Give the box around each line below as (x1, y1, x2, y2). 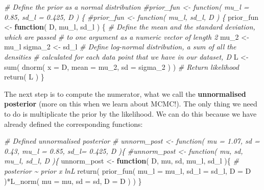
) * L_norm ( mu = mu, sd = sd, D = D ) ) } (4, 175, 142, 186)
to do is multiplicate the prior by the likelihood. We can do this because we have (4, 108, 257, 119)
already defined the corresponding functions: (4, 118, 143, 129)
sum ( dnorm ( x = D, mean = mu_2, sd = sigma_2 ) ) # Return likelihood (4, 61, 239, 72)
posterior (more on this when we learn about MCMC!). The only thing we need (4, 98, 257, 109)
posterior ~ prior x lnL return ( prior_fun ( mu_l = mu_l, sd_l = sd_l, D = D (4, 165, 251, 176)
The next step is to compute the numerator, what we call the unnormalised (4, 88, 246, 99)
